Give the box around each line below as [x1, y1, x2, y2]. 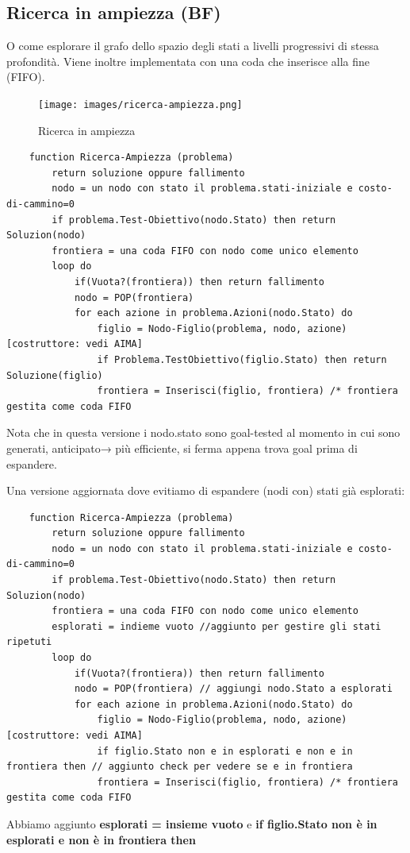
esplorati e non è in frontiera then [6, 831, 196, 847]
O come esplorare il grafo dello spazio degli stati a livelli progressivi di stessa [6, 37, 379, 54]
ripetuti [6, 636, 52, 648]
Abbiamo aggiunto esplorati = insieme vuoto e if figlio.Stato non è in [6, 815, 377, 832]
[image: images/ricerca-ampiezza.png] [38, 98, 243, 110]
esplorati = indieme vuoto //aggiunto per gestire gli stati [52, 620, 381, 632]
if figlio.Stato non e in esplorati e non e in [97, 745, 353, 757]
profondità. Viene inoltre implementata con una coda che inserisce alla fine [6, 52, 370, 69]
